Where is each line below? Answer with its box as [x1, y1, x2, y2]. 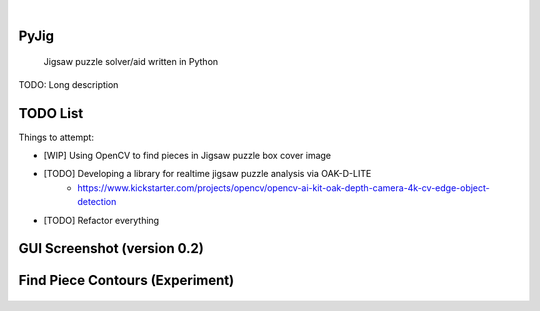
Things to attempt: [18, 131, 95, 143]
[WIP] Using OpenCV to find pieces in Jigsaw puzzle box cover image [43, 150, 332, 162]
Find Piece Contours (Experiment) [18, 272, 235, 289]
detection [77, 196, 117, 208]
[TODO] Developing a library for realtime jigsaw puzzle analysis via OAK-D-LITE [43, 168, 372, 180]
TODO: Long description [18, 78, 119, 90]
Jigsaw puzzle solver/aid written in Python [43, 56, 219, 68]
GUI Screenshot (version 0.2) [18, 240, 204, 257]
